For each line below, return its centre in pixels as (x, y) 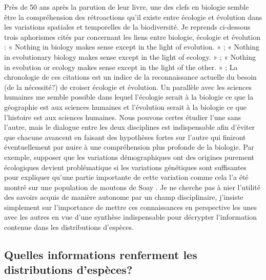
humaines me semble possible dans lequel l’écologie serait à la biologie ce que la (129, 97)
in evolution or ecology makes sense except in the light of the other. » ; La (121, 67)
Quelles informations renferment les (101, 255)
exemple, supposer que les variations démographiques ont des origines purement (129, 157)
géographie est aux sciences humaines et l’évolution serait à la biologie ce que (125, 107)
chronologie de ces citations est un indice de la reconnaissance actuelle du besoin (130, 77)
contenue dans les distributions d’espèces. (69, 227)
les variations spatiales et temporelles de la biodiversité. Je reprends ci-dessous (127, 27)
